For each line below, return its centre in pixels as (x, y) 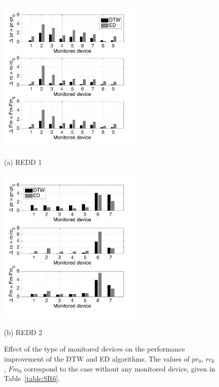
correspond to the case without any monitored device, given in (120, 368)
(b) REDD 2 (23, 332)
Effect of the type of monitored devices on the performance (94, 349)
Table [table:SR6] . (32, 378)
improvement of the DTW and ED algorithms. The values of (97, 358)
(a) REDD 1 (23, 162)
